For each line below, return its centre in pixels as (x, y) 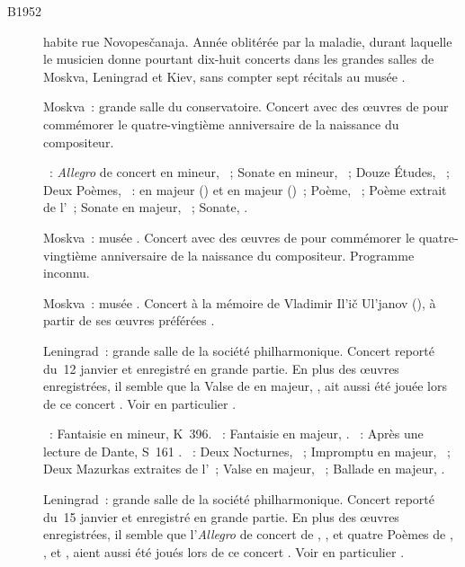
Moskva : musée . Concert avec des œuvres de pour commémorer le (229, 237)
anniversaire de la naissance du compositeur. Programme (258, 255)
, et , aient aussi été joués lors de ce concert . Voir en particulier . (224, 551)
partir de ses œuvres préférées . (129, 320)
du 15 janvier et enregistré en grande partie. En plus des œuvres (221, 516)
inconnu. (67, 273)
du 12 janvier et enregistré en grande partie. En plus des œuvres (221, 368)
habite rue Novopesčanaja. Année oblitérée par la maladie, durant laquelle (248, 41)
